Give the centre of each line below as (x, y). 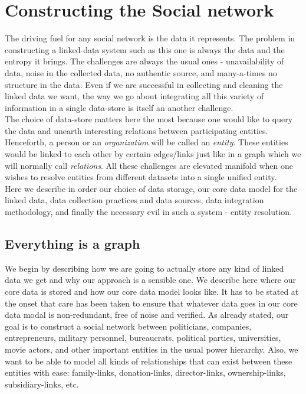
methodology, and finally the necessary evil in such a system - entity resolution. (149, 212)
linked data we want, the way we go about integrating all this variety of (134, 96)
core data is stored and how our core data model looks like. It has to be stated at (152, 292)
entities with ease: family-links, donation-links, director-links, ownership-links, (145, 372)
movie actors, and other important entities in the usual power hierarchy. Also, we (152, 349)
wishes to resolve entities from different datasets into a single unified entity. (141, 177)
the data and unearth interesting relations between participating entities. (136, 130)
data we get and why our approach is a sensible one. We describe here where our (151, 280)
